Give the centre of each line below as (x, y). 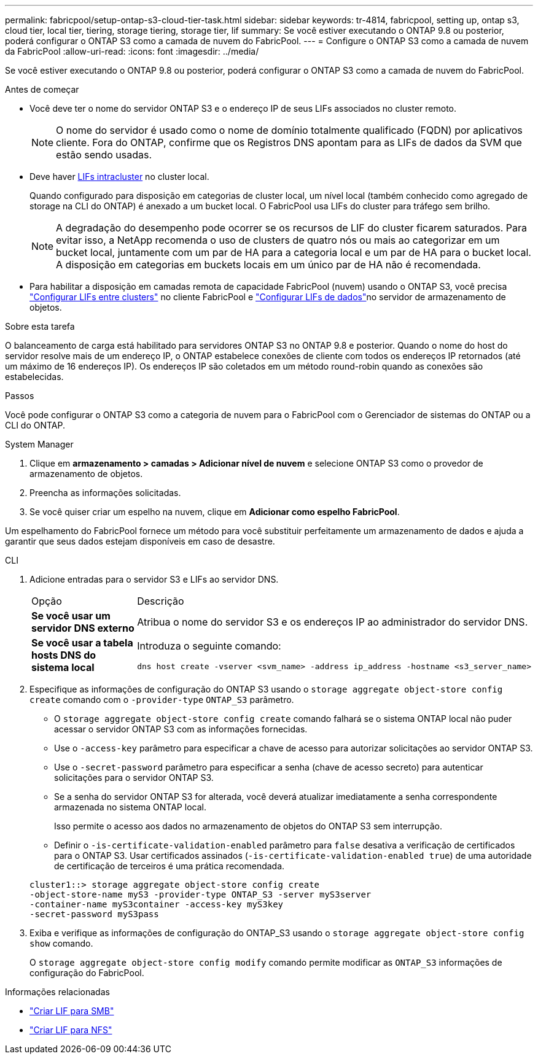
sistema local (63, 667)
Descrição (161, 601)
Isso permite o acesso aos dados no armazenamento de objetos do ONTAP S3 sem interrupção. (248, 826)
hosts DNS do (64, 655)
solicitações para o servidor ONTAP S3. (134, 778)
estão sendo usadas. (104, 155)
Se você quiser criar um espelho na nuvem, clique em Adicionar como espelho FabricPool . (215, 512)
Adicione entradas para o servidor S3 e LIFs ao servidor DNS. (154, 579)
